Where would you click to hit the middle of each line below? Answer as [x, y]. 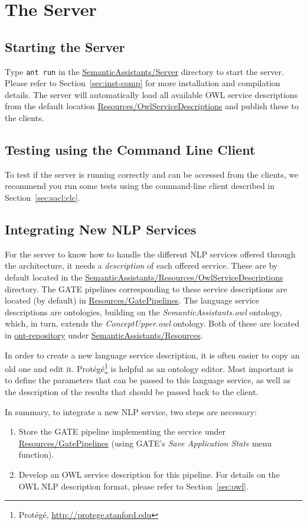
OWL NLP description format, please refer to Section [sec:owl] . [133, 486]
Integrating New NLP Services [101, 229]
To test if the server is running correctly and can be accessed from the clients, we [152, 174]
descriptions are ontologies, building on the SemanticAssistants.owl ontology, [143, 312]
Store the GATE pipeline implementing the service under [122, 431]
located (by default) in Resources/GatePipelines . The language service [132, 300]
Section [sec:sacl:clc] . [43, 197]
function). [36, 454]
